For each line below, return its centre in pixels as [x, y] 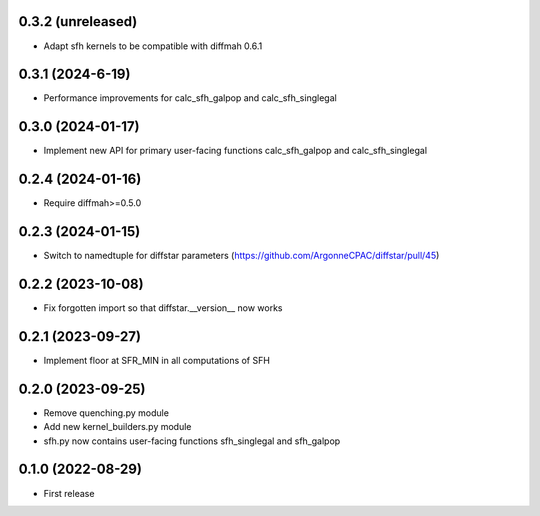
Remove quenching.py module [106, 412]
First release [69, 493]
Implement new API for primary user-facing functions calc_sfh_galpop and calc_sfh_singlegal [235, 151]
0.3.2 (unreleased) [78, 21]
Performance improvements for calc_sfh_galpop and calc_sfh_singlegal [190, 98]
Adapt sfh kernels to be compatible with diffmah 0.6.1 [153, 46]
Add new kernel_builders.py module [117, 427]
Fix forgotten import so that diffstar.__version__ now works [163, 308]
